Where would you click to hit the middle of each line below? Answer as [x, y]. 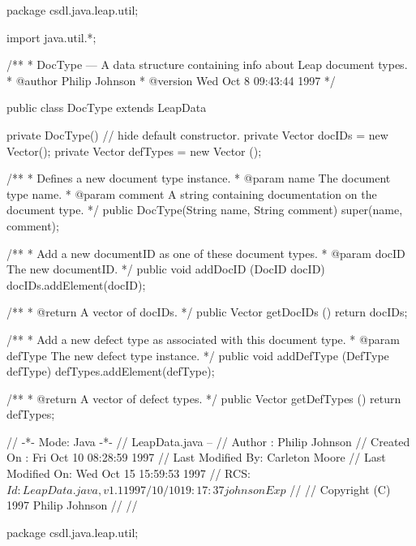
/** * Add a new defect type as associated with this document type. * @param [203, 339]
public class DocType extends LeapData [107, 107]
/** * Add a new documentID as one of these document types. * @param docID [206, 253]
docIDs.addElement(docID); [76, 284]
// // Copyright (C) [340, 489]
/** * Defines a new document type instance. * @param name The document [199, 178]
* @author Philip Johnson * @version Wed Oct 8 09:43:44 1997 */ [171, 80]
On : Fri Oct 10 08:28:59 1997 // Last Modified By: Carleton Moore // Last [196, 457]
